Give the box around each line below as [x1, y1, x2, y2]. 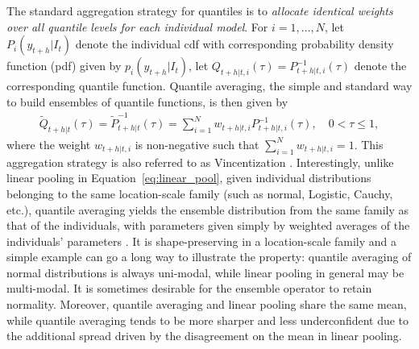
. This [354, 135, 384, 152]
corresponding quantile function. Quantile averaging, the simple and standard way [6, 77, 413, 94]
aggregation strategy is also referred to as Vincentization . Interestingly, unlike [6, 153, 394, 170]
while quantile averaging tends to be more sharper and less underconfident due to [6, 311, 409, 328]
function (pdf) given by [6, 57, 122, 74]
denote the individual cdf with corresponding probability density [75, 35, 394, 52]
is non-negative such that [135, 135, 259, 152]
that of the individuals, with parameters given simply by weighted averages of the [6, 217, 410, 234]
